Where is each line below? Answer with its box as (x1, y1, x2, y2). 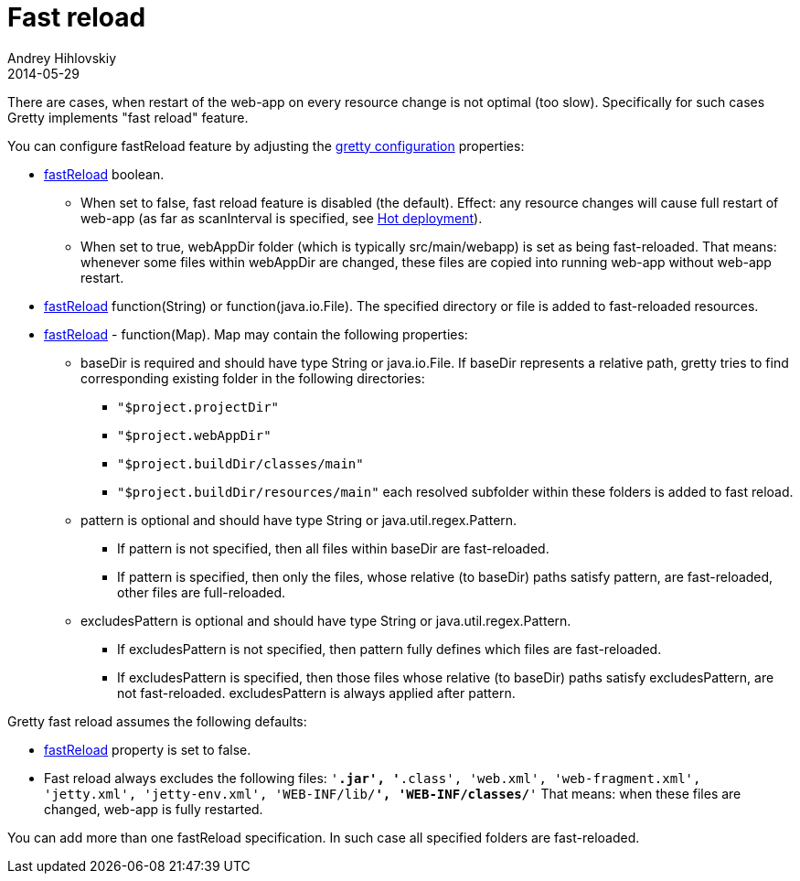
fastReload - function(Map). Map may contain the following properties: (44, 326, 468, 342)
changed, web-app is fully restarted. (44, 800, 263, 817)
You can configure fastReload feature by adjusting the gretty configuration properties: (7, 137, 525, 154)
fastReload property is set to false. (44, 741, 251, 757)
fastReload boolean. (44, 166, 165, 182)
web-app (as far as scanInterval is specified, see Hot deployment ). (80, 210, 483, 226)
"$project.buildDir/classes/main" (117, 456, 364, 471)
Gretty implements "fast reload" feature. (7, 109, 249, 125)
